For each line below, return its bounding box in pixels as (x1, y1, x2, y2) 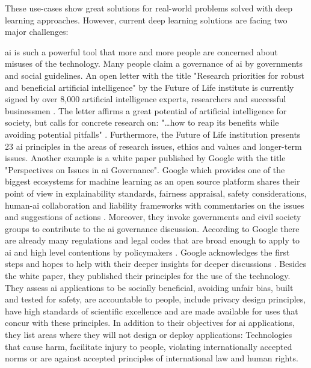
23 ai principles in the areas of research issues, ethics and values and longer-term (5, 140, 302, 152)
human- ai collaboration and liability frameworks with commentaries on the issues (5, 198, 304, 211)
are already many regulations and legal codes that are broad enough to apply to (5, 234, 300, 247)
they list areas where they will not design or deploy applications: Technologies (5, 328, 292, 341)
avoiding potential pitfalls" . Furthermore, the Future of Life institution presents (5, 127, 301, 140)
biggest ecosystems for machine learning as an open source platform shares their (5, 175, 300, 188)
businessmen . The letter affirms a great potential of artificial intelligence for (5, 104, 287, 117)
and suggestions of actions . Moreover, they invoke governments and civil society (5, 210, 301, 223)
